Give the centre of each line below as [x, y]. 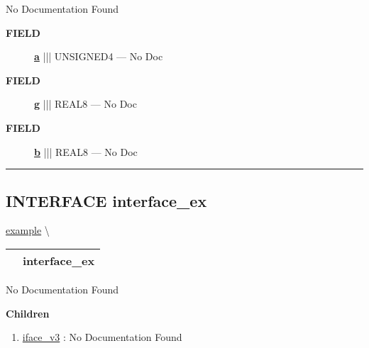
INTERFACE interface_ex [106, 200]
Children [28, 313]
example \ [28, 230]
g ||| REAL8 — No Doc [86, 104]
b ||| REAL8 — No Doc [86, 151]
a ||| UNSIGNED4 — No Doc [99, 56]
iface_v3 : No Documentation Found [102, 337]
